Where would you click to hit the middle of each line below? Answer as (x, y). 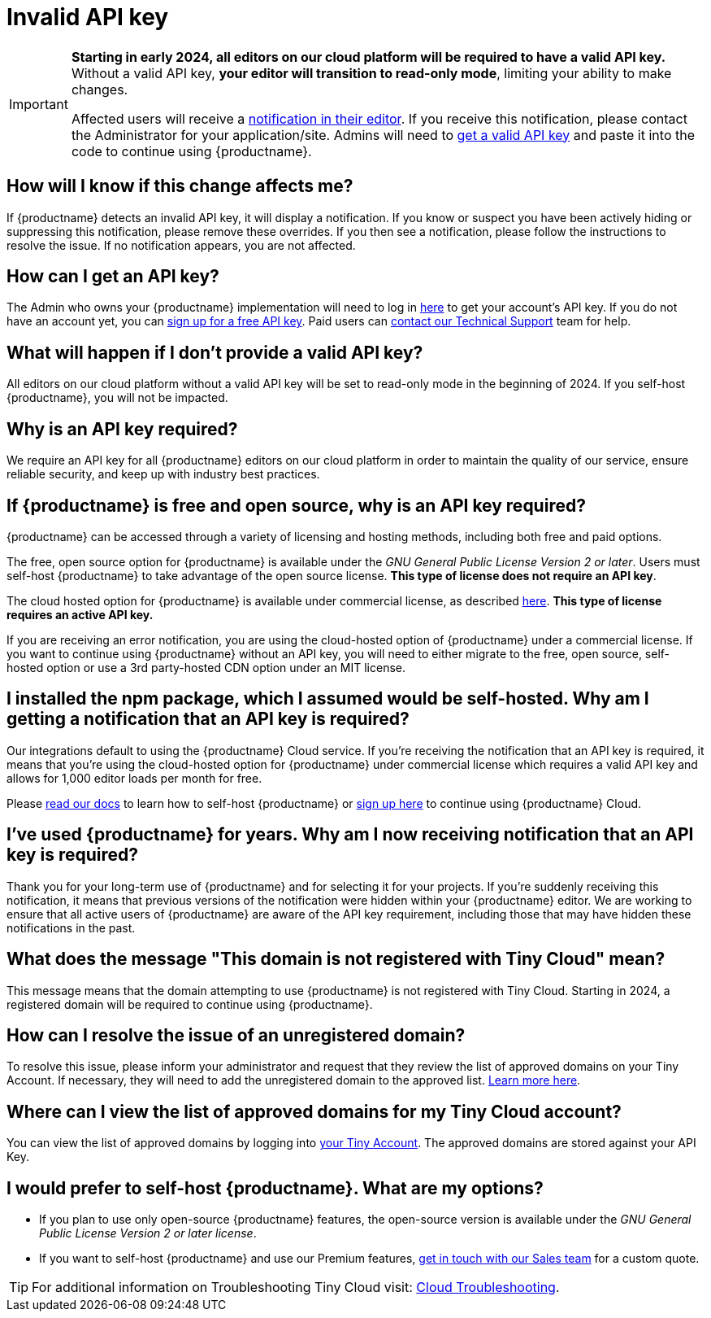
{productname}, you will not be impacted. (117, 398)
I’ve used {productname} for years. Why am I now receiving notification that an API (350, 835)
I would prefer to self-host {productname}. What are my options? (275, 1188)
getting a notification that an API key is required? (208, 719)
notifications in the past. (71, 927)
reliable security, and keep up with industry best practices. (163, 474)
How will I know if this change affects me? (180, 186)
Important (39, 104)
